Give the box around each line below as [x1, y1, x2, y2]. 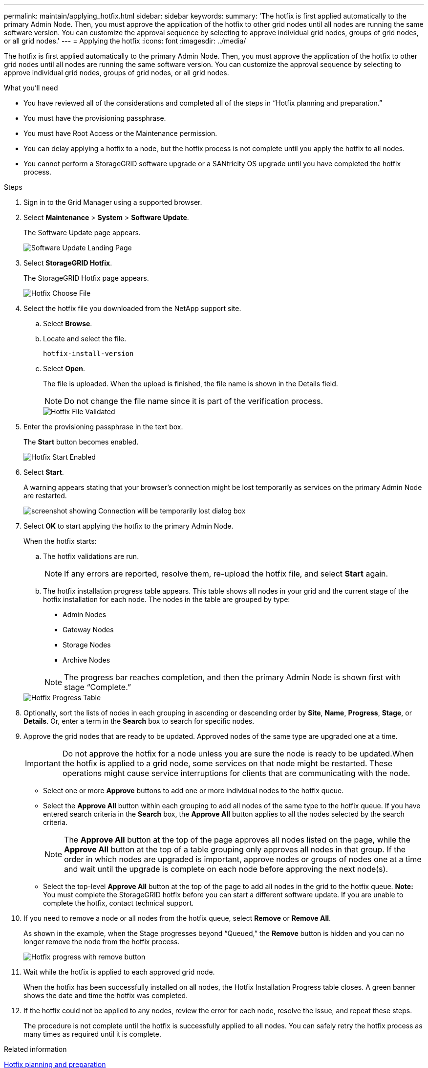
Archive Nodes [63, 656, 110, 664]
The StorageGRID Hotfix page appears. [23, 274, 149, 282]
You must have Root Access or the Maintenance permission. [23, 129, 217, 137]
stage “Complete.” [64, 682, 131, 692]
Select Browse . [43, 319, 92, 328]
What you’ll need [4, 84, 58, 92]
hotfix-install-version [43, 350, 134, 357]
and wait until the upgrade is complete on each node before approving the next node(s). [64, 864, 388, 874]
